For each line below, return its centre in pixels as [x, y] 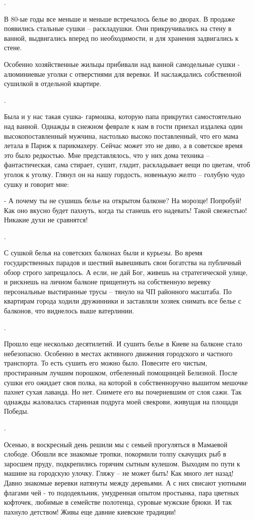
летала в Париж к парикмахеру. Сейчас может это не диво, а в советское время [123, 145]
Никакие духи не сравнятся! [46, 220]
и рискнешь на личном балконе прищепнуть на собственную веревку [107, 282]
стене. [13, 47]
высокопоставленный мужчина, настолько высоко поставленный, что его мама [121, 136]
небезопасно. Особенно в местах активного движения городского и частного [118, 353]
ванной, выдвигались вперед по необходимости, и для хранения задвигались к [121, 38]
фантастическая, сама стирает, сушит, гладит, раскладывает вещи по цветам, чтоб [127, 165]
